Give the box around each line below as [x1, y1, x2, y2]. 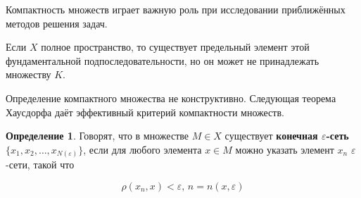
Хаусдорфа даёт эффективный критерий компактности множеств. [6, 104, 284, 119]
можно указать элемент [235, 142, 334, 156]
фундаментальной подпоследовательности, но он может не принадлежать [6, 53, 319, 68]
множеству [6, 67, 51, 82]
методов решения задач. [6, 16, 108, 30]
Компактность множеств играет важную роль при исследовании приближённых [6, 2, 346, 16]
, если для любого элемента [83, 142, 202, 156]
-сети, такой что [6, 157, 75, 172]
